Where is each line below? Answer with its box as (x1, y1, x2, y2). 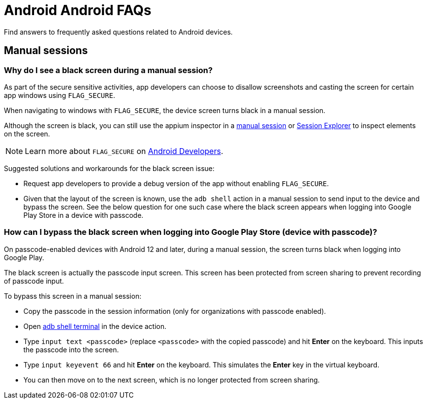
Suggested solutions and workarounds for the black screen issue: (4, 164, 215, 173)
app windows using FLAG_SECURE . (4, 91, 116, 99)
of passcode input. (4, 276, 64, 285)
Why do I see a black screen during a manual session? (4, 65, 213, 75)
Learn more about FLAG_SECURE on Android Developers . (25, 146, 223, 156)
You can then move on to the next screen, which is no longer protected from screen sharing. (23, 375, 320, 384)
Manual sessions (4, 44, 88, 57)
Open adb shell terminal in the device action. (23, 322, 167, 330)
